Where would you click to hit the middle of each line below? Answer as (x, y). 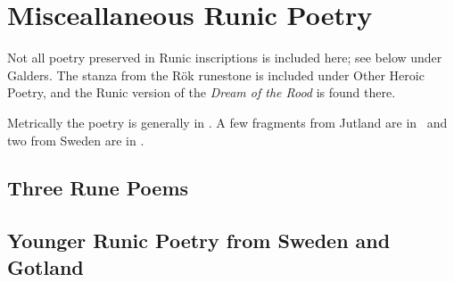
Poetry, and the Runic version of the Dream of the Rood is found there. (202, 92)
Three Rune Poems (98, 188)
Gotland (45, 266)
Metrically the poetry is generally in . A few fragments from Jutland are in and (227, 122)
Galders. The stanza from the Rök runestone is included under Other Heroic (216, 75)
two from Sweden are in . (76, 140)
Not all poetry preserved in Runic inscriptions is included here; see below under (225, 58)
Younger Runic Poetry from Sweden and (199, 241)
